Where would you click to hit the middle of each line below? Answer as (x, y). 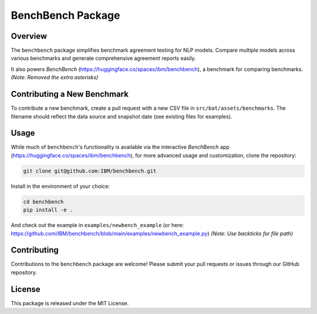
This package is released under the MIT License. (70, 303)
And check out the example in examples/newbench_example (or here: (97, 225)
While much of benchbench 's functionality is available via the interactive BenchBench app (120, 147)
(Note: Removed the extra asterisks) (55, 77)
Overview (29, 36)
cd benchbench (43, 202)
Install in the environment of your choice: (60, 186)
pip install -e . (48, 210)
